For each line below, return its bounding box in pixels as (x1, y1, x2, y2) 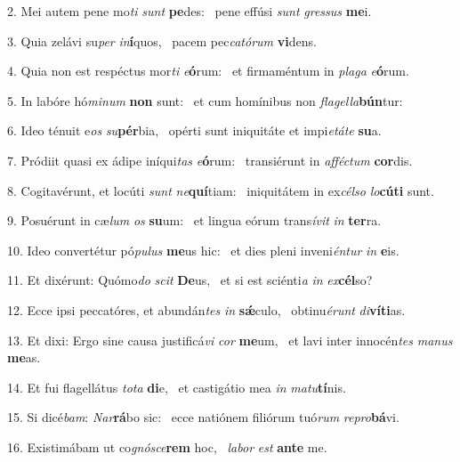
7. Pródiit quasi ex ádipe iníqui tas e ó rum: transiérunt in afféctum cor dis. (7, 150, 413, 169)
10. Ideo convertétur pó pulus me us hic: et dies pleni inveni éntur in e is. (7, 240, 399, 259)
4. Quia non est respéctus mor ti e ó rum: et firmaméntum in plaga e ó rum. (7, 61, 409, 80)
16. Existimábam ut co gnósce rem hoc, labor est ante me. (7, 437, 327, 456)
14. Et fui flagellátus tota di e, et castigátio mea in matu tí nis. (7, 377, 346, 396)
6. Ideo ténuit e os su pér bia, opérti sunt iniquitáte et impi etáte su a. (7, 121, 382, 140)
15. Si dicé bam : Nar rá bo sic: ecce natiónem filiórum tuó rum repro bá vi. (7, 408, 399, 426)
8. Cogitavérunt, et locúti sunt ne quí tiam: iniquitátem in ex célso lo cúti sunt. (7, 181, 434, 199)
